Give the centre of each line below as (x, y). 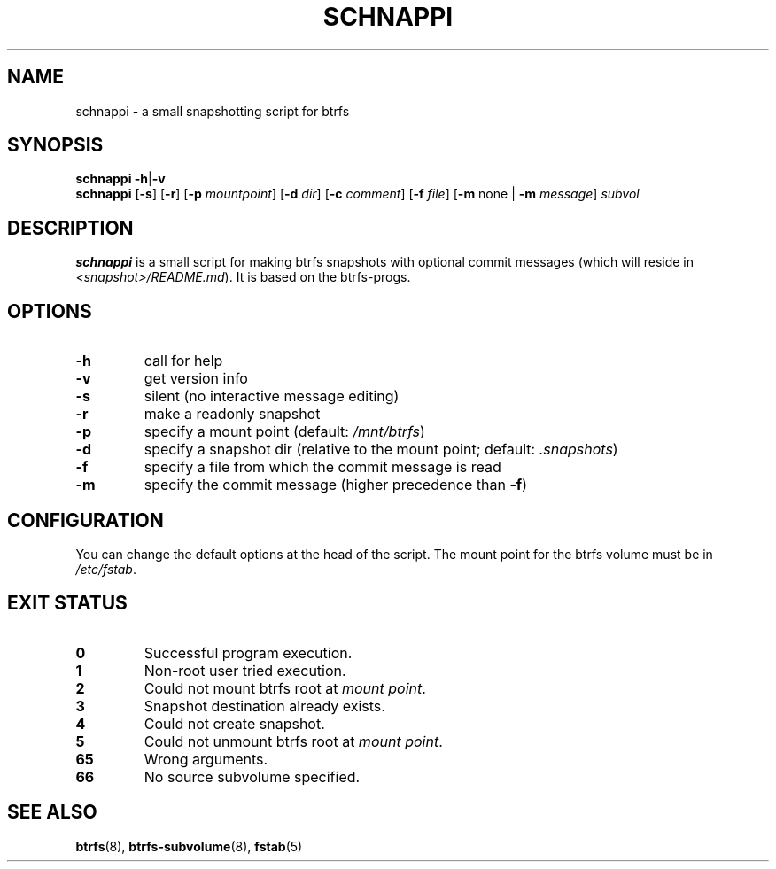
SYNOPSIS (55, 145)
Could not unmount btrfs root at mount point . (293, 741)
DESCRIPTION (70, 228)
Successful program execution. (248, 652)
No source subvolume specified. (252, 776)
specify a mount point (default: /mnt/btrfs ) (284, 432)
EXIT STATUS (67, 603)
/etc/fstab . (106, 569)
